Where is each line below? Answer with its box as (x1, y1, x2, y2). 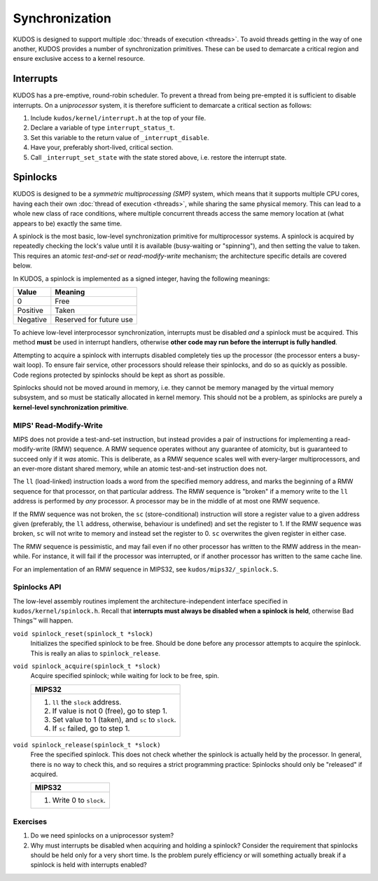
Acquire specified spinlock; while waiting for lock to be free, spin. (30, 672, 220, 680)
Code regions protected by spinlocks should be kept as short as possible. (13, 370, 225, 379)
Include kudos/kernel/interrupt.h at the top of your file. (30, 114, 206, 123)
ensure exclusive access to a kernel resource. (13, 55, 146, 63)
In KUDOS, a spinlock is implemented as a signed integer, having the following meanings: (13, 274, 270, 283)
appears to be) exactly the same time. (13, 219, 122, 228)
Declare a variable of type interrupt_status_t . (30, 123, 175, 132)
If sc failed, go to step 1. (52, 723, 130, 733)
